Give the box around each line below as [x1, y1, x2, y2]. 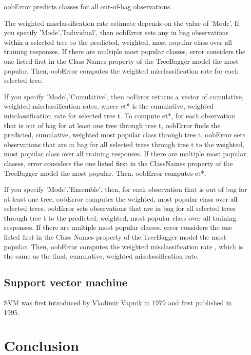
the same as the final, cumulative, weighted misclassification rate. [4, 251, 199, 261]
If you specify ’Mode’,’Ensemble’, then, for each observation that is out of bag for [4, 184, 247, 194]
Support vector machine [4, 275, 128, 290]
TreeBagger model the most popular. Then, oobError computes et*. [4, 168, 206, 178]
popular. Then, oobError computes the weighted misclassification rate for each [4, 65, 238, 75]
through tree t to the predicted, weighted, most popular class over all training [4, 212, 236, 223]
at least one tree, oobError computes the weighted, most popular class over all [4, 193, 238, 204]
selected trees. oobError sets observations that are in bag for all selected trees [4, 203, 236, 213]
